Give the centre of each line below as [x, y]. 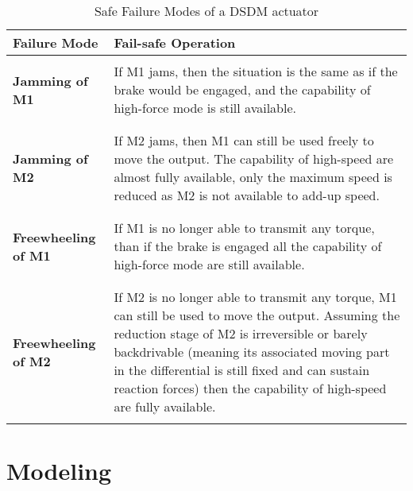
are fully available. [165, 406]
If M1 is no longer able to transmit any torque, [244, 228]
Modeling [59, 471]
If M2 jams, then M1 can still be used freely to [244, 140]
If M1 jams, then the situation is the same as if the [256, 71]
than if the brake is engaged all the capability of [248, 246]
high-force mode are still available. [209, 264]
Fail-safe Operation [175, 43]
